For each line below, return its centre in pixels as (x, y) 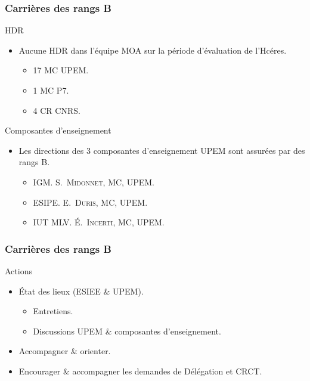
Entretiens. (53, 311)
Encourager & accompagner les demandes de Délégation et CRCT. (140, 371)
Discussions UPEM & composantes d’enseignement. (127, 331)
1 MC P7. (51, 90)
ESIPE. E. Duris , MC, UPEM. (90, 202)
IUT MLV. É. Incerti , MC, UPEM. (99, 222)
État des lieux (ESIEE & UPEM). (81, 291)
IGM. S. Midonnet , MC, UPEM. (94, 182)
